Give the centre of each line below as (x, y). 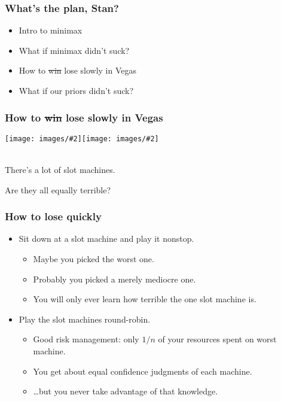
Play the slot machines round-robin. (85, 319)
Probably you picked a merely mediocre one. (114, 279)
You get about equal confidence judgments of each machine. (143, 371)
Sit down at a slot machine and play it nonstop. (106, 239)
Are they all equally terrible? (58, 189)
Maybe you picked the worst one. (94, 259)
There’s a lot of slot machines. (60, 170)
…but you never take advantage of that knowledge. (126, 391)
